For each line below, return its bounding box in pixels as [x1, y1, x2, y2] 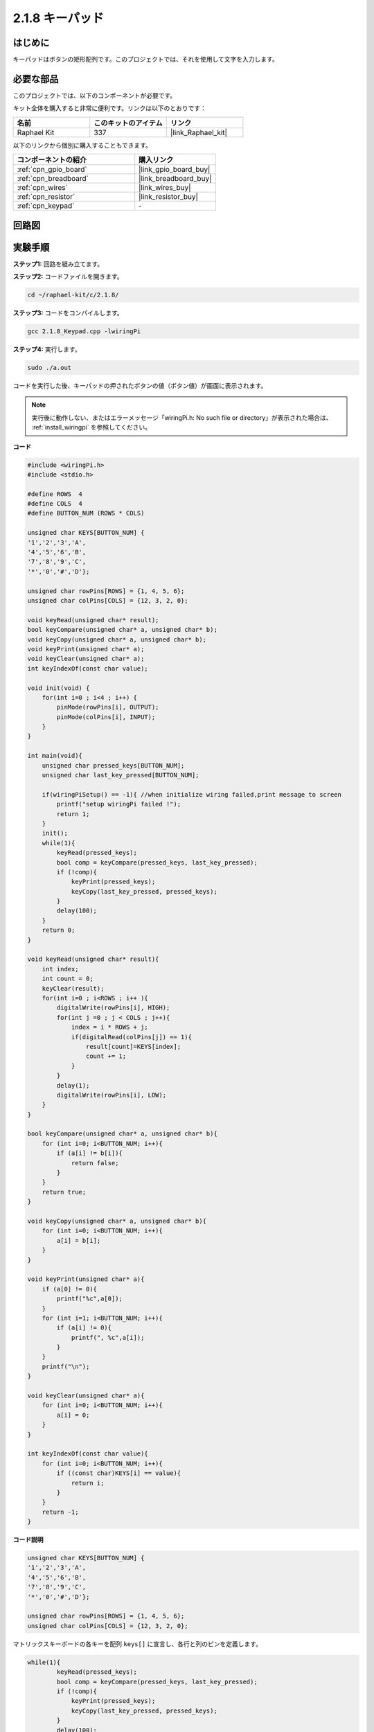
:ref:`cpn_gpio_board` [17, 165, 87, 175]
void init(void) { [27, 684, 90, 692]
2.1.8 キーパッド [12, 10, 104, 26]
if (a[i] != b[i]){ [56, 1149, 123, 1157]
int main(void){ [27, 752, 83, 760]
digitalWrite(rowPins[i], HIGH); [56, 1004, 170, 1011]
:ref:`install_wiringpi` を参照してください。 [31, 423, 152, 432]
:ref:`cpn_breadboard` [17, 174, 89, 184]
